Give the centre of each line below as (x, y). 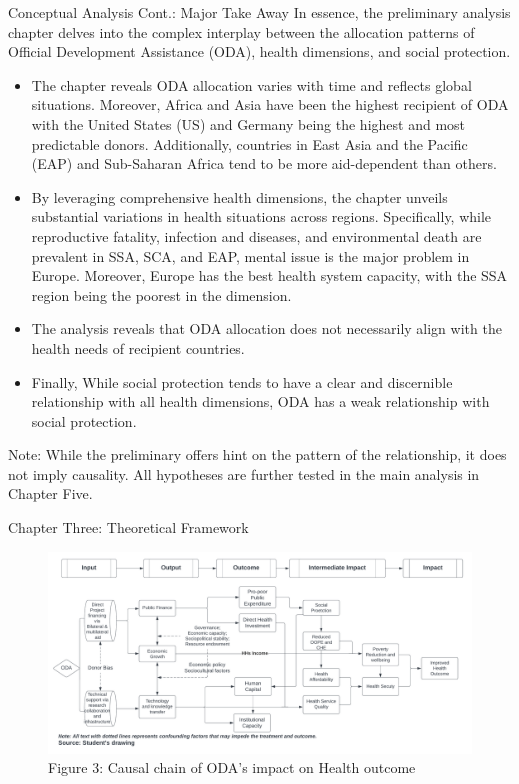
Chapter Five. (50, 493)
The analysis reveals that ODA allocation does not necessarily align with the (266, 328)
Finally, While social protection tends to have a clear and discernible (242, 381)
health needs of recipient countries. (138, 347)
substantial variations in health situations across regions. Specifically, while (261, 216)
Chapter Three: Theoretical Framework (128, 527)
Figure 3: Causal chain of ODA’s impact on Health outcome (232, 767)
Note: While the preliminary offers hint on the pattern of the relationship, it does (257, 454)
